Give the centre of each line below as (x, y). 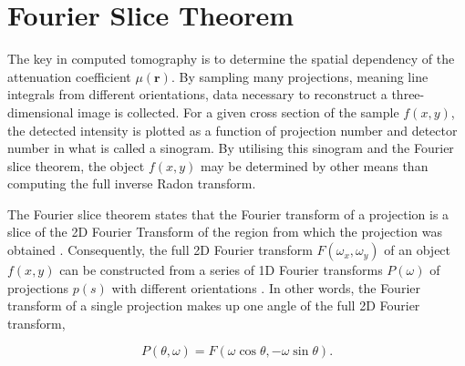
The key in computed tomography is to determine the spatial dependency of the (231, 59)
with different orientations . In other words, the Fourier (266, 287)
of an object (418, 250)
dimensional (41, 112)
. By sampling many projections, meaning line (300, 76)
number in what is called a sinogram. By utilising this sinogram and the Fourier (231, 148)
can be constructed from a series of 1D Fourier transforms (221, 270)
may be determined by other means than (315, 165)
